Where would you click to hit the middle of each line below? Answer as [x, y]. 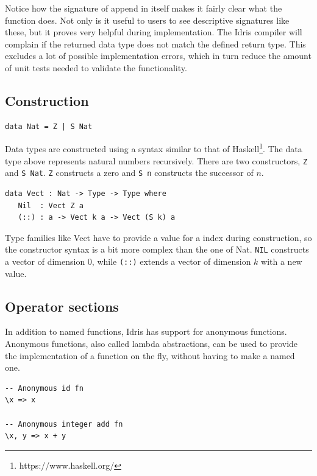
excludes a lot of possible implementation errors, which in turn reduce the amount [158, 56]
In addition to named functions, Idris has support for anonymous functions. [146, 331]
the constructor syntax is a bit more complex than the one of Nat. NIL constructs [157, 249]
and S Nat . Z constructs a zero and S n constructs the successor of [129, 173]
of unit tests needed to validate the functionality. [96, 67]
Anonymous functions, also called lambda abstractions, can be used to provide [151, 343]
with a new [282, 261]
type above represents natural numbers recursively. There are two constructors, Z [156, 160]
